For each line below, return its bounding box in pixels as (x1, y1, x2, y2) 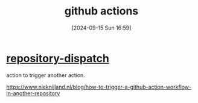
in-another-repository (6, 89, 60, 97)
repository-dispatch (6, 51, 110, 65)
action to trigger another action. (6, 71, 86, 79)
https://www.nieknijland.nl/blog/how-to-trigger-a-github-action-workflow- (6, 83, 192, 90)
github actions (64, 4, 139, 18)
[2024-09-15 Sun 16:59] (71, 24, 132, 31)
